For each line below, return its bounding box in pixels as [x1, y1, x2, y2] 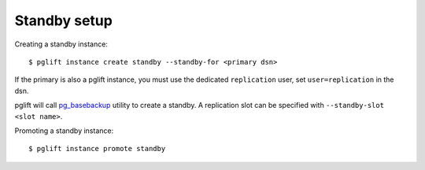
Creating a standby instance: [14, 39, 108, 49]
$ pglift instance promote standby [28, 144, 166, 153]
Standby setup [14, 12, 113, 29]
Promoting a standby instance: [14, 126, 114, 135]
